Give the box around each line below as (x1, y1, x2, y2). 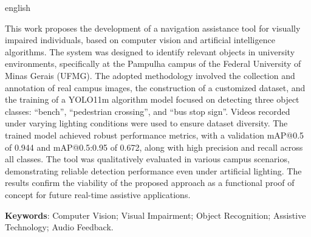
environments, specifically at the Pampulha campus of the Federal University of (5, 57, 301, 70)
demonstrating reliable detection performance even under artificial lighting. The (5, 164, 302, 177)
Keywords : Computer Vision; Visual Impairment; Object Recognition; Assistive (5, 208, 306, 221)
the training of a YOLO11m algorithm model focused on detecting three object (5, 93, 299, 106)
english (5, 1, 31, 13)
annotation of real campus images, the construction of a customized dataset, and (5, 81, 306, 94)
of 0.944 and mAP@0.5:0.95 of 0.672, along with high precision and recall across (5, 140, 303, 153)
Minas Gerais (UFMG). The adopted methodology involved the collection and (5, 69, 295, 81)
